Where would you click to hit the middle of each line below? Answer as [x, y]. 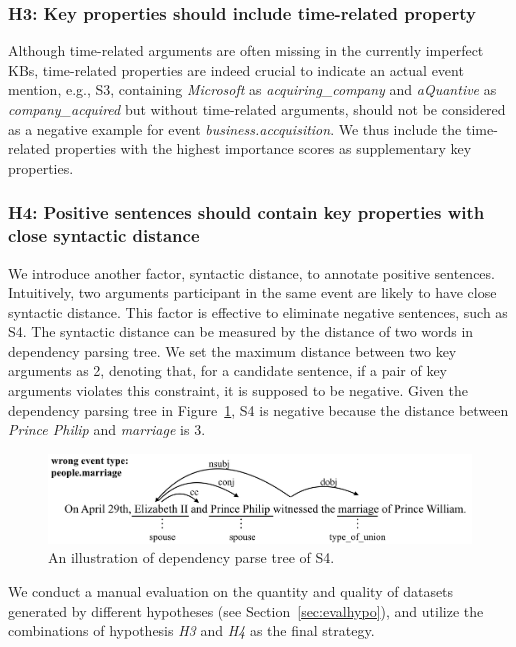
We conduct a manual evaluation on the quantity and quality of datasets [231, 590]
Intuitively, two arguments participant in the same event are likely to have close [252, 292]
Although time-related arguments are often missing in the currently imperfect [246, 50]
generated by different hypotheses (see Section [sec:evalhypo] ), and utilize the [246, 610]
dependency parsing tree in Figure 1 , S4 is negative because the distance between [258, 409]
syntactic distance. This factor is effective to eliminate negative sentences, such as [258, 311]
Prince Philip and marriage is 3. [107, 429]
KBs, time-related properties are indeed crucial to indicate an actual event [236, 69]
